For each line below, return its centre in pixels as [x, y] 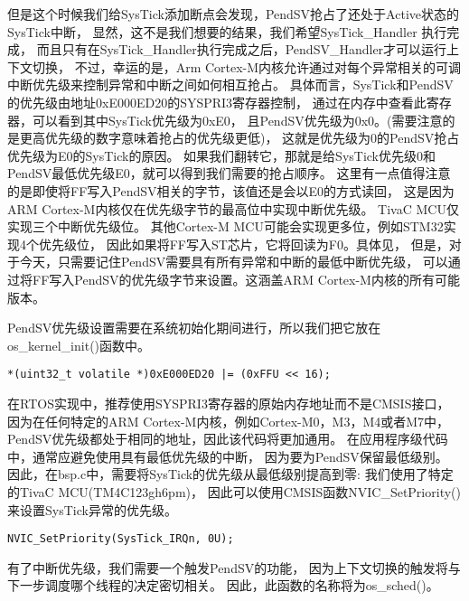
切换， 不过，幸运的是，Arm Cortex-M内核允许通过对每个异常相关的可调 [247, 66]
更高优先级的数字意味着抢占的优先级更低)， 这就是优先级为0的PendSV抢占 [239, 138]
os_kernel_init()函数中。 [79, 345]
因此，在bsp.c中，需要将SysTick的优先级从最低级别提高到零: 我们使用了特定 [230, 474]
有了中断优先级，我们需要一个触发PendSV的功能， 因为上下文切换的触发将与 [234, 567]
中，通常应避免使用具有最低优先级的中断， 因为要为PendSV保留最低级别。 [228, 456]
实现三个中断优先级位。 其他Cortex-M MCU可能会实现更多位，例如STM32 [225, 226]
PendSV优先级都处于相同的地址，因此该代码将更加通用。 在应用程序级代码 [228, 439]
